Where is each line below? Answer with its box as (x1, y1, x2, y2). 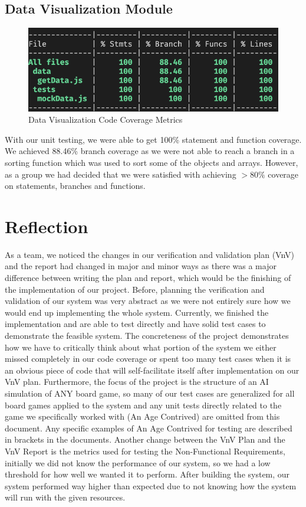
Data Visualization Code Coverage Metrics (28, 113, 183, 126)
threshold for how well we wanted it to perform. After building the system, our (5, 468, 290, 480)
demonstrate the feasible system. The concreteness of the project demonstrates (5, 329, 289, 341)
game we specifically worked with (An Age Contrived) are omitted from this (5, 410, 280, 423)
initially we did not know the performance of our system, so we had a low (5, 456, 271, 469)
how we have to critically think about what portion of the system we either (5, 341, 277, 353)
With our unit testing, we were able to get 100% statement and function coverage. (5, 133, 302, 145)
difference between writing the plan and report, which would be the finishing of (5, 272, 291, 283)
